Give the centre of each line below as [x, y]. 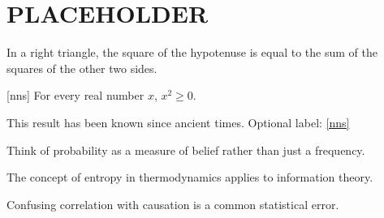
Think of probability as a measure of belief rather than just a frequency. [186, 150]
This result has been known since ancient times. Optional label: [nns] [178, 122]
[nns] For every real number [76, 95]
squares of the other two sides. [82, 68]
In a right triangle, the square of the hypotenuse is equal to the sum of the [192, 52]
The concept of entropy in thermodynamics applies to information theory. [190, 177]
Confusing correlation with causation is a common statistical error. [173, 204]
